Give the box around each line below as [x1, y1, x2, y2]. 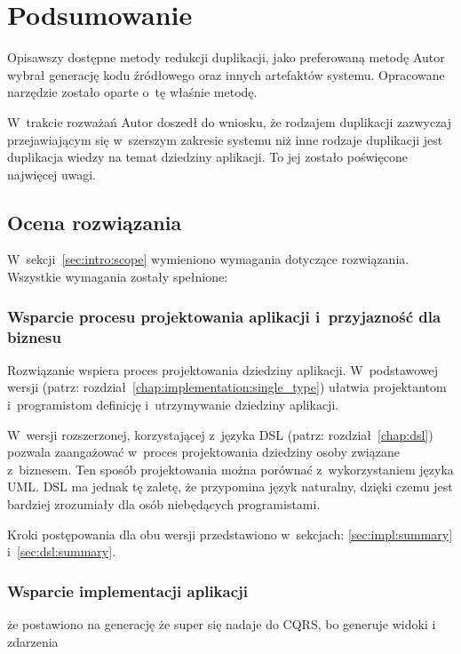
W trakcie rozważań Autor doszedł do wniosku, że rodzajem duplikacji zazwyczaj [7, 112, 452, 131]
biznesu [7, 325, 61, 347]
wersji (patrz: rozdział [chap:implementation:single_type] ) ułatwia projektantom [7, 378, 447, 396]
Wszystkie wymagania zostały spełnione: [7, 267, 228, 286]
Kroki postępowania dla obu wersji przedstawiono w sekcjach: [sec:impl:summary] [7, 524, 453, 543]
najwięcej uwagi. [7, 164, 96, 183]
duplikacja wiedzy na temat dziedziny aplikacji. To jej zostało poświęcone [7, 148, 408, 166]
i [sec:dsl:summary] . [7, 542, 116, 561]
